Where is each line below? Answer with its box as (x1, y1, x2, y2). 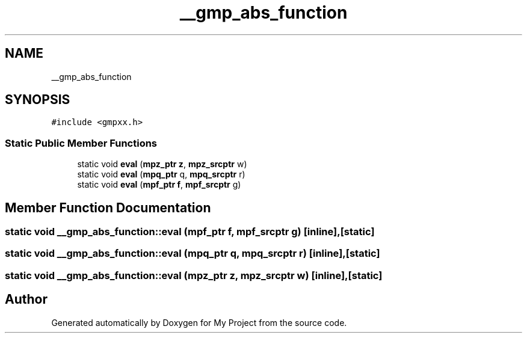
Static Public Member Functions (5, 137, 158, 149)
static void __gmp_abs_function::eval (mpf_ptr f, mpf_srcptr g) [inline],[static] (5, 226, 375, 238)
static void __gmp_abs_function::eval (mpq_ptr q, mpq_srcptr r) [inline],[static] (5, 247, 380, 260)
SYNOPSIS (5, 92, 70, 108)
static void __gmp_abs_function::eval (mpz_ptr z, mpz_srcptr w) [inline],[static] (5, 269, 383, 281)
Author (5, 292, 48, 307)
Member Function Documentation (5, 200, 211, 215)
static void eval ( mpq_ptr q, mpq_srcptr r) (77, 169, 245, 180)
